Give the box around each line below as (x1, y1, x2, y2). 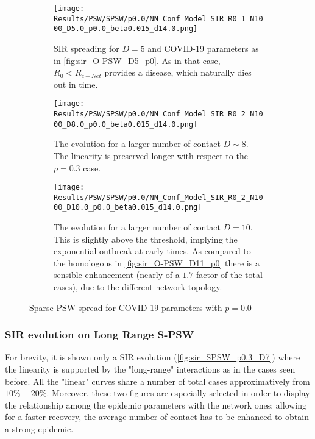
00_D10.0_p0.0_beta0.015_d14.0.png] (54, 203, 202, 212)
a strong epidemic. (5, 423, 74, 435)
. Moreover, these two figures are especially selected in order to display (46, 387, 310, 399)
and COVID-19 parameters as (147, 41, 259, 54)
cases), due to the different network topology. (54, 280, 222, 293)
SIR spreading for (54, 41, 119, 54)
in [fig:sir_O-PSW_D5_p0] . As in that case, (54, 54, 221, 66)
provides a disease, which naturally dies (104, 66, 252, 79)
